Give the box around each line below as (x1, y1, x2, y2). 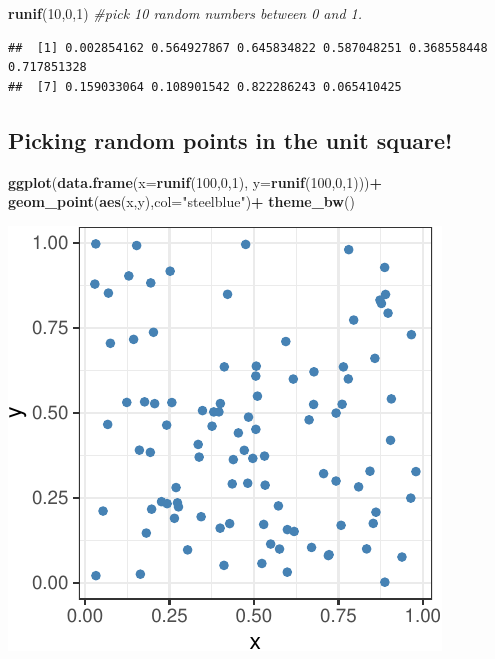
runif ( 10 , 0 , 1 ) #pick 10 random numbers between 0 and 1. (8, 3, 363, 23)
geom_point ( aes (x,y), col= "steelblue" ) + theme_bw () (8, 191, 355, 212)
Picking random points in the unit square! (8, 124, 453, 155)
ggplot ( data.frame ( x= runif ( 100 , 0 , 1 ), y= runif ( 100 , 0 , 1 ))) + (8, 171, 383, 192)
